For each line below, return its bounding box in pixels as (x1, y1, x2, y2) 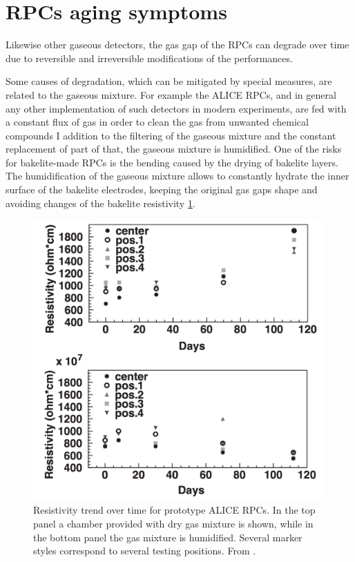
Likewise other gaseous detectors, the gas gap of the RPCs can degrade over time (6, 37, 349, 52)
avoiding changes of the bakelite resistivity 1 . (6, 195, 195, 210)
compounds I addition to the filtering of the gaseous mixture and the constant (6, 128, 336, 142)
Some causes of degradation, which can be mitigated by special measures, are (6, 74, 332, 88)
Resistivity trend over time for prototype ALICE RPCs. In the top (33, 503, 316, 517)
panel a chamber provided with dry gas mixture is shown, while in (33, 516, 314, 531)
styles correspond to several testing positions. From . (33, 543, 256, 558)
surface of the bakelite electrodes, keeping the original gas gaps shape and (6, 182, 318, 197)
